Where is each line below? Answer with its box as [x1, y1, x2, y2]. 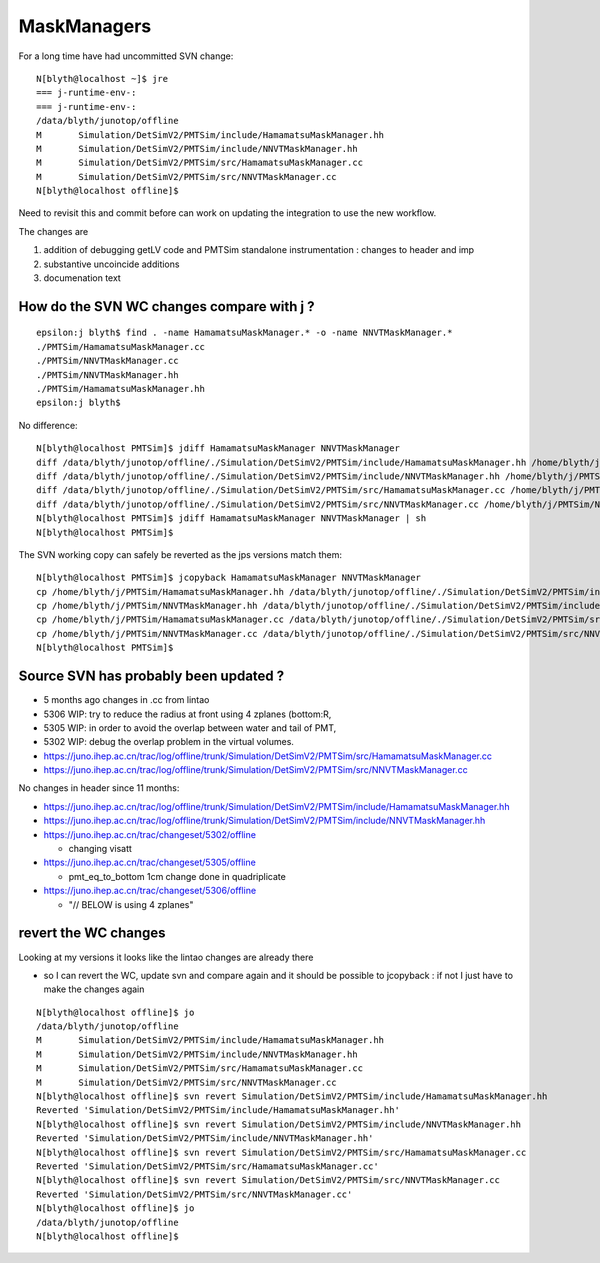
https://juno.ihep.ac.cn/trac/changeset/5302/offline [43, 828, 257, 840]
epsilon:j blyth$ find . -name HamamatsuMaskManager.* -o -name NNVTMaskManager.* [36, 327, 453, 339]
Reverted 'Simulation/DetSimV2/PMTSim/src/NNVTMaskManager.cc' [36, 1188, 353, 1200]
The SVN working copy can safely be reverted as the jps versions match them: [18, 548, 342, 560]
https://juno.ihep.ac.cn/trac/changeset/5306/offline [43, 885, 257, 897]
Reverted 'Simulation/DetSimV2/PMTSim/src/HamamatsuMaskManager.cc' [36, 1160, 379, 1172]
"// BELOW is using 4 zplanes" [68, 898, 194, 910]
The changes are [18, 225, 89, 237]
